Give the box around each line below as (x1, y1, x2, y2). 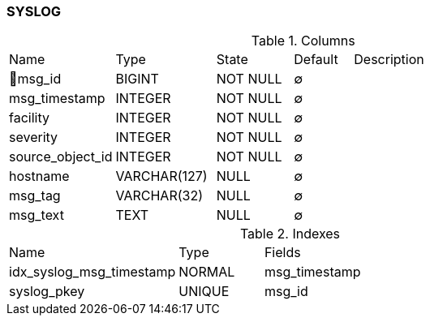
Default (294, 51, 338, 68)
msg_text (9, 207, 64, 224)
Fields (264, 244, 301, 261)
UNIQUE (178, 283, 230, 300)
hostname (9, 168, 70, 185)
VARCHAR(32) (115, 187, 204, 204)
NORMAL (178, 264, 235, 281)
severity (9, 129, 58, 146)
